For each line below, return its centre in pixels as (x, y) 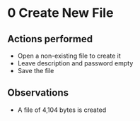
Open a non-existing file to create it (69, 56)
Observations (38, 93)
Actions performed (50, 39)
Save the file (36, 71)
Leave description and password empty (75, 63)
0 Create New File (60, 13)
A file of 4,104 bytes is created (62, 110)
